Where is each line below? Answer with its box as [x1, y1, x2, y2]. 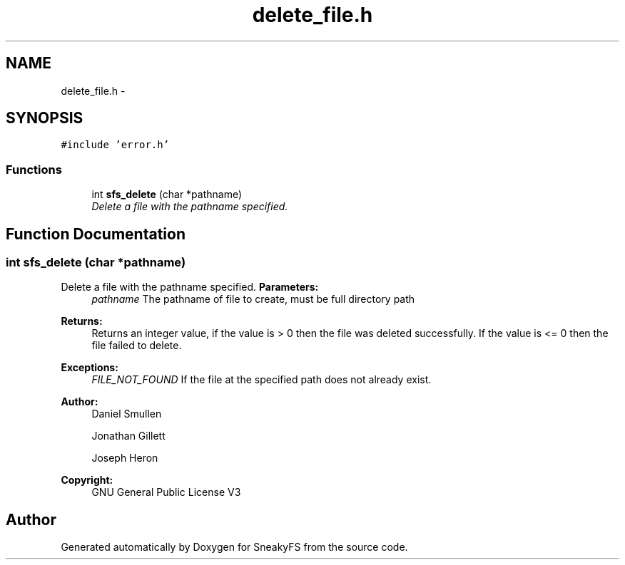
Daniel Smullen [91, 408, 162, 420]
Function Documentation [6, 224, 186, 243]
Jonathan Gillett [91, 430, 166, 442]
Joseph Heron [91, 452, 158, 465]
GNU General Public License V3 [91, 486, 241, 499]
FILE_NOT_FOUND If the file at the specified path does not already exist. [91, 373, 432, 386]
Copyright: [61, 474, 113, 487]
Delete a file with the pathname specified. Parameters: [61, 281, 319, 294]
